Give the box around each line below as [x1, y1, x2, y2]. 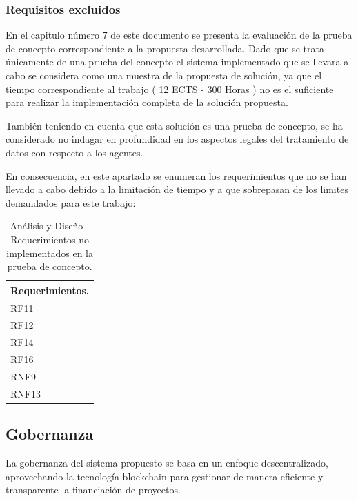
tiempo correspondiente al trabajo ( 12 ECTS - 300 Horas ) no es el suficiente [6, 81, 334, 96]
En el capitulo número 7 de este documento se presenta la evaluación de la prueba [6, 28, 352, 42]
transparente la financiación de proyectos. [6, 482, 181, 497]
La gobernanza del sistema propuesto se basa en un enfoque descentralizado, [6, 456, 328, 470]
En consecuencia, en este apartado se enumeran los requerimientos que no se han [6, 168, 347, 183]
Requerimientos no [10, 232, 90, 246]
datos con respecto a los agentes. [6, 145, 143, 159]
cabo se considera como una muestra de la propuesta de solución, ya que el [6, 68, 322, 82]
